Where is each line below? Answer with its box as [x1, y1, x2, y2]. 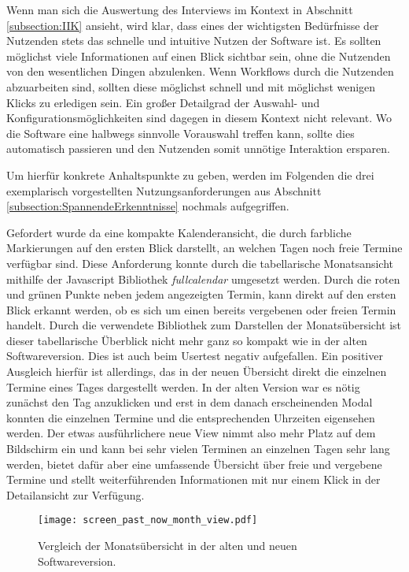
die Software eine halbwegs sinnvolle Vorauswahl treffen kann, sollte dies [6, 124, 355, 141]
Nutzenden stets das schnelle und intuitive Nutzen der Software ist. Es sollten [6, 32, 381, 49]
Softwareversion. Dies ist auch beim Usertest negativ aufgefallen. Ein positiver [6, 347, 383, 364]
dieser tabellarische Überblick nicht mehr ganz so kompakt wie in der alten [6, 332, 367, 348]
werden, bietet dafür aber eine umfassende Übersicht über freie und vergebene [6, 455, 382, 472]
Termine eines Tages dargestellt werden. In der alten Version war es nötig [6, 378, 360, 395]
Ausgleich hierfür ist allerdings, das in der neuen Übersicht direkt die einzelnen [6, 363, 387, 380]
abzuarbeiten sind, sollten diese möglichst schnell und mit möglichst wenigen [6, 78, 376, 95]
